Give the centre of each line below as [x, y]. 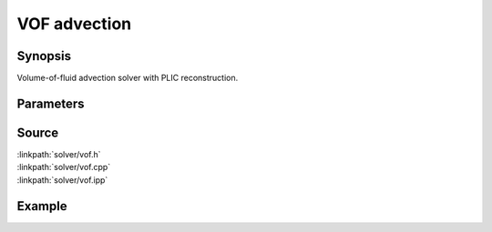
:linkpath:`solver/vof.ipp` [62, 180]
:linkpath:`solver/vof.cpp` [64, 167]
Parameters [51, 103]
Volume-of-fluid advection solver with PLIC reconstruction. [128, 78]
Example [42, 206]
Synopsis [44, 56]
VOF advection [74, 24]
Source [38, 132]
